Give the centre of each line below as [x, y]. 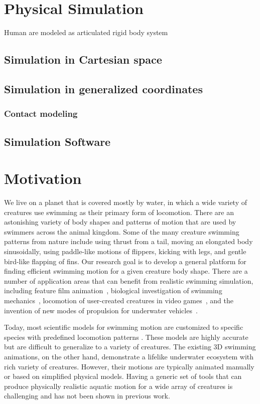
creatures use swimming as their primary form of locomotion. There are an [119, 212]
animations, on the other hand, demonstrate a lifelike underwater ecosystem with [129, 356]
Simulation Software [57, 141]
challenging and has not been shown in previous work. [87, 396]
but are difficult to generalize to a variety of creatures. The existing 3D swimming [130, 347]
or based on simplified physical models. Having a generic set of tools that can [123, 376]
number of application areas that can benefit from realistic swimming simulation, [129, 280]
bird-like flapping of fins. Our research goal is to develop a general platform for [125, 261]
